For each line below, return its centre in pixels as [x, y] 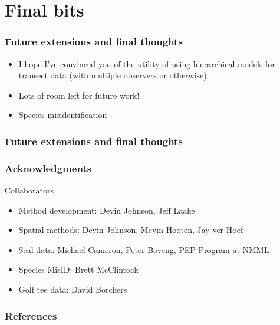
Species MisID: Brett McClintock [78, 269]
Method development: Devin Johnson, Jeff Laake [107, 210]
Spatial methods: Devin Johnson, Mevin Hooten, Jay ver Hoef [131, 230]
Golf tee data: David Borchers [73, 289]
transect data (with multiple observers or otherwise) [113, 75]
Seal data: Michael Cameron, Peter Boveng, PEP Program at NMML [144, 249]
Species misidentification [63, 115]
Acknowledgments [48, 168]
